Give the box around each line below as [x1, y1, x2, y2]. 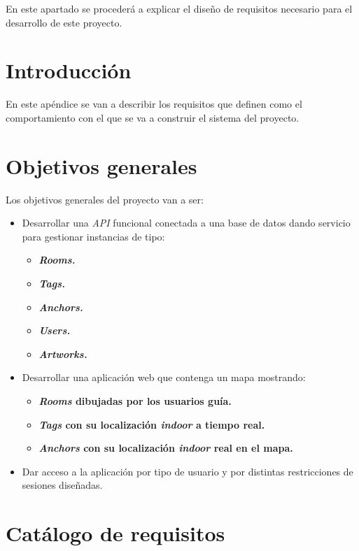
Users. [38, 323, 71, 338]
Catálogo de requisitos [6, 519, 225, 548]
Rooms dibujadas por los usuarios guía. [38, 393, 232, 408]
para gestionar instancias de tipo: [22, 229, 165, 243]
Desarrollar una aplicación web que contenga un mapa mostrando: [22, 370, 306, 385]
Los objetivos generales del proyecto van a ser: [6, 192, 204, 206]
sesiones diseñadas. [22, 478, 103, 492]
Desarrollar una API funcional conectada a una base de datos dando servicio [22, 215, 351, 230]
